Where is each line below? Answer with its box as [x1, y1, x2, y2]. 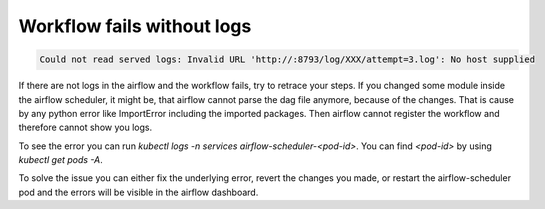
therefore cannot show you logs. [18, 121, 153, 134]
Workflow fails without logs [18, 15, 252, 37]
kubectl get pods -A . [18, 154, 104, 166]
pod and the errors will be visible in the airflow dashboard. [18, 186, 259, 198]
